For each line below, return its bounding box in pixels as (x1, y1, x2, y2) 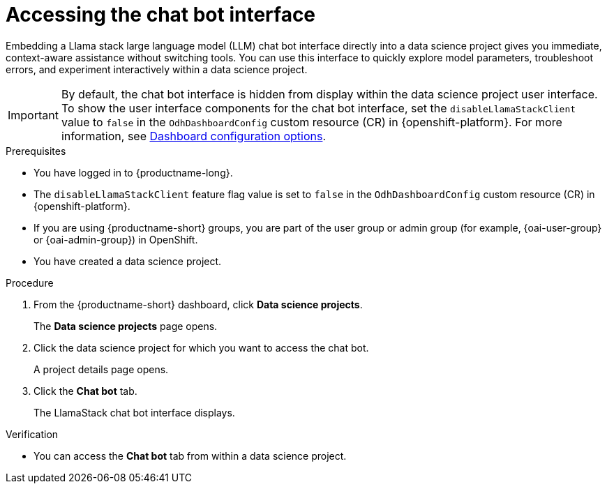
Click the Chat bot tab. (33, 384, 137, 397)
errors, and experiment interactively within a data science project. (6, 63, 308, 75)
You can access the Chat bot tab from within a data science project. (33, 449, 347, 462)
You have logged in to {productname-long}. (33, 166, 233, 179)
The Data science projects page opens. (33, 319, 218, 332)
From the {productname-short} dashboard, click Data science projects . (33, 298, 363, 310)
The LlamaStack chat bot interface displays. (33, 406, 235, 419)
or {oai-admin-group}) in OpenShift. (33, 233, 198, 246)
